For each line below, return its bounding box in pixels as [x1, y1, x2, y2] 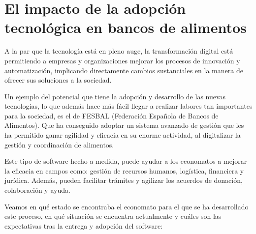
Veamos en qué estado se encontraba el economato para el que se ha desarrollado [4, 201, 249, 211]
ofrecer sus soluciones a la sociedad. [4, 75, 112, 85]
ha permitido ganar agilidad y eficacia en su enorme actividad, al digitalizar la [4, 130, 241, 140]
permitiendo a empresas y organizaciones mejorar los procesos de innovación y [4, 55, 240, 65]
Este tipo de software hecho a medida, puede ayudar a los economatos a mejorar [4, 156, 247, 166]
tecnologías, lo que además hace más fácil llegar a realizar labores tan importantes [4, 101, 253, 111]
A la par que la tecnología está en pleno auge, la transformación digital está [4, 46, 233, 56]
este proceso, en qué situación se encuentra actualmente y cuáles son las [4, 211, 222, 221]
